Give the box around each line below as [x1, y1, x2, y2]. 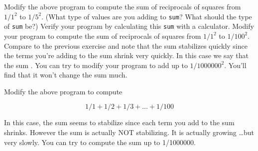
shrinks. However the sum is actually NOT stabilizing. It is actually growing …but [4, 127, 254, 138]
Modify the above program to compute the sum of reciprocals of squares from [4, 1, 241, 11]
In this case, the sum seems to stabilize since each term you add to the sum [4, 117, 235, 128]
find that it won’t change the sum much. [4, 70, 128, 80]
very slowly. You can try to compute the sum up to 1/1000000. [4, 137, 196, 147]
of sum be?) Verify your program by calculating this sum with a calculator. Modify [4, 21, 254, 31]
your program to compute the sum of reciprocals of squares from [4, 30, 201, 41]
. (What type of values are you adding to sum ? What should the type [41, 11, 252, 21]
